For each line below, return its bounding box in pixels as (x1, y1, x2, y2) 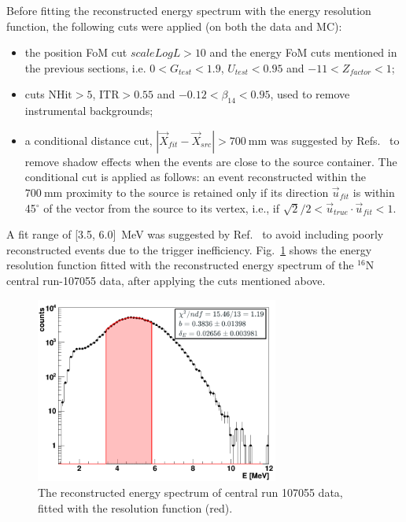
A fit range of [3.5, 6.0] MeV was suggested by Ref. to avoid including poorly (6, 226, 384, 242)
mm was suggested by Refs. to (248, 131, 400, 148)
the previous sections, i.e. (24, 59, 146, 76)
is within (352, 183, 395, 200)
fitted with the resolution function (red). (38, 499, 233, 516)
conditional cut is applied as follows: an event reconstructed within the (24, 168, 367, 185)
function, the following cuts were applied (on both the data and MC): (6, 17, 342, 34)
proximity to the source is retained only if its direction (65, 183, 329, 200)
